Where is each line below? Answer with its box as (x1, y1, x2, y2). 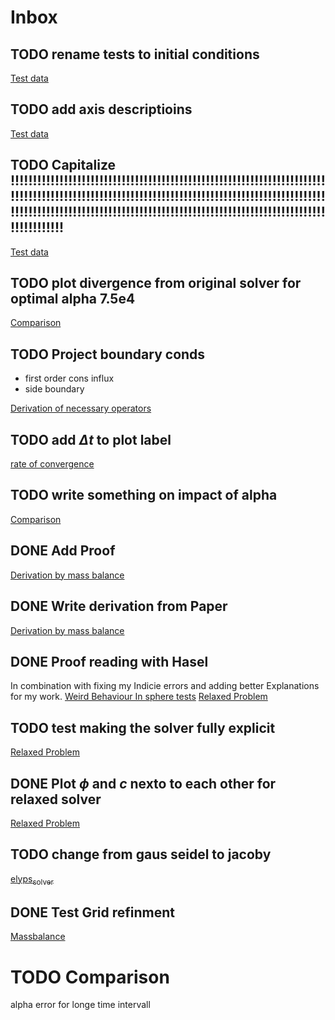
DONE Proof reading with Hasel (10, 653, 209, 670)
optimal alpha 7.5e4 (10, 291, 136, 308)
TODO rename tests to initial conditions (10, 46, 260, 63)
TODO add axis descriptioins (10, 101, 193, 118)
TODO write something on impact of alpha (10, 487, 278, 504)
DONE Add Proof (10, 542, 116, 560)
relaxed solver (10, 791, 102, 808)
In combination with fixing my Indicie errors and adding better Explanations (10, 680, 320, 692)
